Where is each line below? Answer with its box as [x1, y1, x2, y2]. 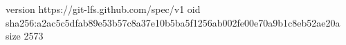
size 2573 [6, 29, 44, 43]
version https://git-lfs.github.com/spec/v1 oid [6, 2, 201, 16]
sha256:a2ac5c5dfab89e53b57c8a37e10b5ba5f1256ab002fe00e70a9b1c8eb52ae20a [6, 15, 340, 29]
